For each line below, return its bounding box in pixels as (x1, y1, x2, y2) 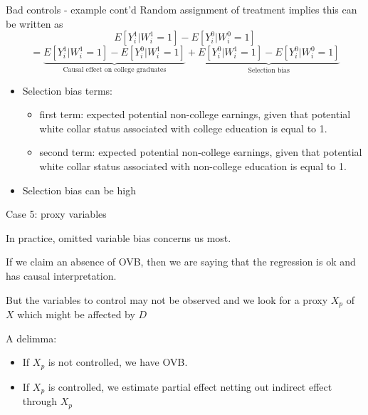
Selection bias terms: (22, 83, 112, 98)
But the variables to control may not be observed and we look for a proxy (6, 292, 328, 307)
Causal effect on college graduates (63, 66, 167, 74)
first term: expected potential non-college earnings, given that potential (39, 107, 351, 122)
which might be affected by (17, 307, 135, 322)
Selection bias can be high (22, 182, 136, 197)
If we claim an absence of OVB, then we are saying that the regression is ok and (6, 254, 356, 269)
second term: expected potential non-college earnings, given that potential (39, 145, 362, 159)
